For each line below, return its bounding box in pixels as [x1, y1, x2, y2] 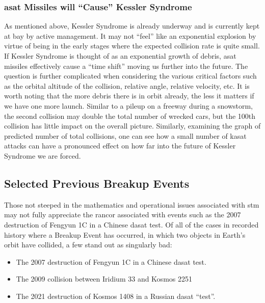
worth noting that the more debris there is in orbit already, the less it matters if [4, 90, 254, 101]
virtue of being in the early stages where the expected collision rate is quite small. [4, 40, 260, 51]
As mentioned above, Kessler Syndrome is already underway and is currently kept [4, 20, 260, 31]
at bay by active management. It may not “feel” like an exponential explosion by [4, 30, 256, 41]
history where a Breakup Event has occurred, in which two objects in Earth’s [4, 229, 246, 240]
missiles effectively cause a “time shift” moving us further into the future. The [4, 60, 248, 71]
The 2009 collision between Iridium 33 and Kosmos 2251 [16, 273, 192, 284]
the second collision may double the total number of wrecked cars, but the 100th [4, 110, 256, 121]
